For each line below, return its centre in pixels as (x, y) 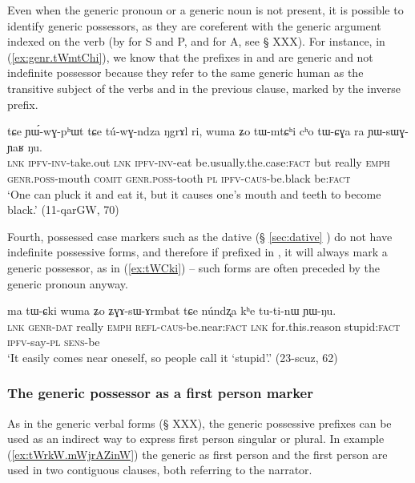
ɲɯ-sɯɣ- (388, 131)
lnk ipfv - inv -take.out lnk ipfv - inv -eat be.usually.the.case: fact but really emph (199, 162)
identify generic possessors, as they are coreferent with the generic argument (194, 25)
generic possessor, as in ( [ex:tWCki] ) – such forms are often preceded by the (194, 267)
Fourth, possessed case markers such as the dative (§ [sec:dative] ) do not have (200, 236)
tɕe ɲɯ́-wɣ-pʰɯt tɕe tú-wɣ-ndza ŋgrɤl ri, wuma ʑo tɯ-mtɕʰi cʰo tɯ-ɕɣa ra (186, 131)
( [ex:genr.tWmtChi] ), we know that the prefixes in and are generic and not (190, 56)
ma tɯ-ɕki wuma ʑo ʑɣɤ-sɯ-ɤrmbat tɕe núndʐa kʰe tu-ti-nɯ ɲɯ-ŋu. (172, 310)
